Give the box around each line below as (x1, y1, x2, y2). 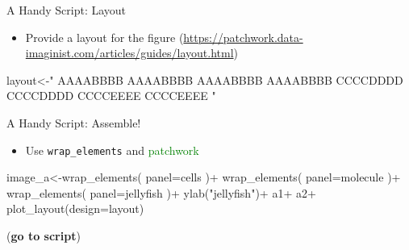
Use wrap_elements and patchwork (25, 141, 199, 158)
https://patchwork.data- (183, 28, 303, 45)
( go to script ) (6, 227, 81, 244)
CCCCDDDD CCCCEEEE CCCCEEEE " (6, 87, 216, 104)
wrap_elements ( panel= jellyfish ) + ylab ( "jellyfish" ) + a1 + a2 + (6, 184, 316, 201)
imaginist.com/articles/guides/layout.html (25, 44, 234, 61)
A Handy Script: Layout (6, 2, 127, 18)
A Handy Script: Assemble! (6, 114, 141, 131)
